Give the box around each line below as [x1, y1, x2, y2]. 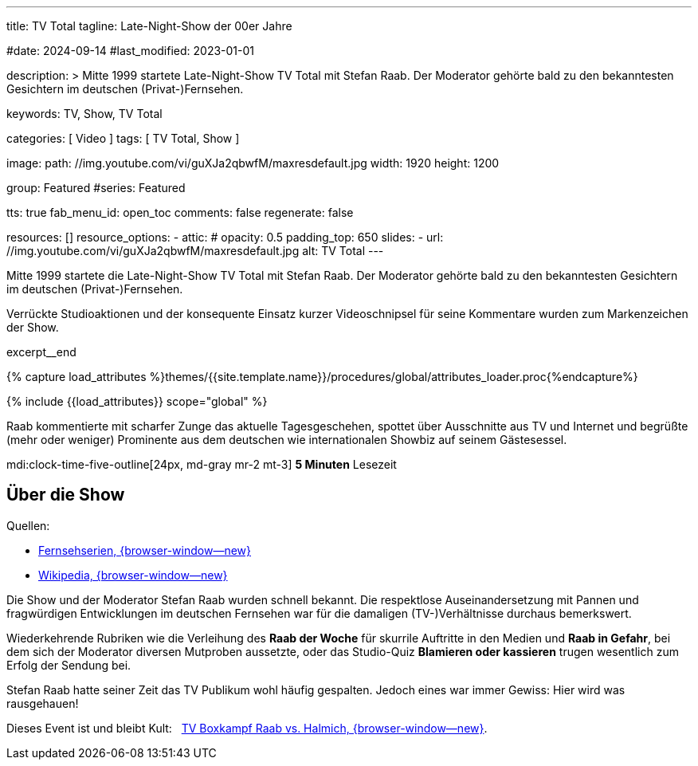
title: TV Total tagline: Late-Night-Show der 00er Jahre [6, 19, 292, 33]
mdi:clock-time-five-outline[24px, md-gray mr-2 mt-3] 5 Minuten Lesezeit [6, 458, 397, 471]
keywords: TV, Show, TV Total [6, 107, 163, 120]
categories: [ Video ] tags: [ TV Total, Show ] [6, 132, 240, 145]
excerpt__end [6, 345, 76, 359]
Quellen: [6, 518, 50, 532]
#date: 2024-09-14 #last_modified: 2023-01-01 [6, 44, 255, 57]
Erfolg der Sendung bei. [6, 658, 131, 672]
